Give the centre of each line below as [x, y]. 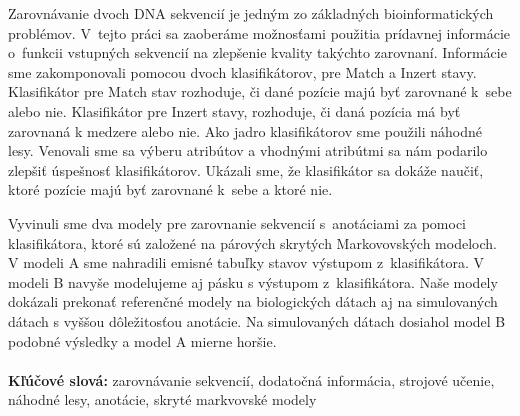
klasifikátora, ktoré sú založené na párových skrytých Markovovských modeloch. [252, 242]
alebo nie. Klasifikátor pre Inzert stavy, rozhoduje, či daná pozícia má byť [234, 110]
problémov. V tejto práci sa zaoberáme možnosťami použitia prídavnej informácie [259, 32]
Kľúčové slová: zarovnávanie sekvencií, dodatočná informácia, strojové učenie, [251, 379]
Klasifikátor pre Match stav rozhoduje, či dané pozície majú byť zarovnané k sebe [260, 91]
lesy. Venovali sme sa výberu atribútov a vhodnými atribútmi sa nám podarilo [248, 150]
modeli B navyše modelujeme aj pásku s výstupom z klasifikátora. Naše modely [253, 281]
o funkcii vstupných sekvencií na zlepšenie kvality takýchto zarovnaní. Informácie [257, 52]
